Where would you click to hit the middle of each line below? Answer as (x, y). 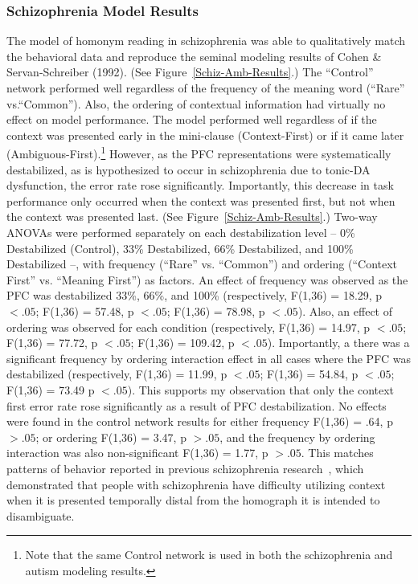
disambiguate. (41, 515)
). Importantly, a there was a (338, 343)
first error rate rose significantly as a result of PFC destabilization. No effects (197, 405)
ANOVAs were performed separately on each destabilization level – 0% (181, 232)
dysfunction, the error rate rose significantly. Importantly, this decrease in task (200, 185)
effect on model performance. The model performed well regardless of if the (192, 119)
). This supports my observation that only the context (261, 389)
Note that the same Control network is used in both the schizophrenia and (209, 555)
